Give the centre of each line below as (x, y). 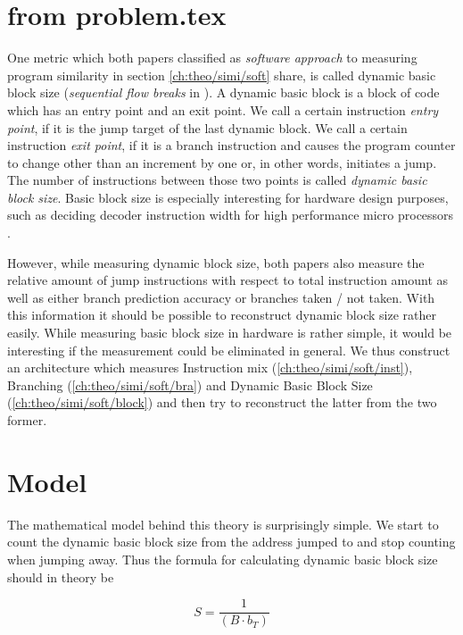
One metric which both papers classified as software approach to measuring (212, 58)
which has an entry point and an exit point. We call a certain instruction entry (223, 109)
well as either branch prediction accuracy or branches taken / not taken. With (221, 297)
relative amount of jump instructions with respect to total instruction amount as (228, 280)
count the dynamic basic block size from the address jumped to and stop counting (231, 542)
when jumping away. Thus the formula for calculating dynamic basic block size (223, 559)
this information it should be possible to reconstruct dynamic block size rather (222, 315)
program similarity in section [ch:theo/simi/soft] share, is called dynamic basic (222, 75)
